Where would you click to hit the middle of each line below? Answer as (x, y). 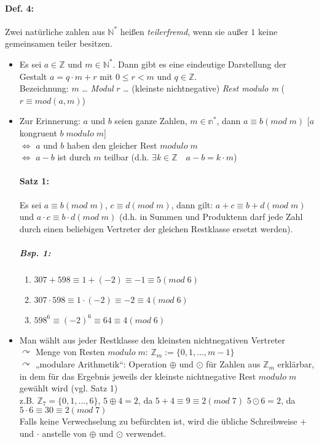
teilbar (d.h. (127, 157)
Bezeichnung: (44, 88)
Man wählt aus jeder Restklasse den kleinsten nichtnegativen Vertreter (152, 339)
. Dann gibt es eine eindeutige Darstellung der (199, 64)
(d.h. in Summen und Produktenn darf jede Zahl (211, 217)
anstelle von (64, 433)
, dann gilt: (192, 204)
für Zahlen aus (233, 364)
